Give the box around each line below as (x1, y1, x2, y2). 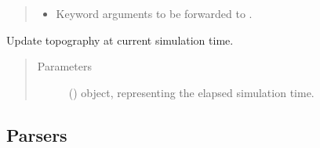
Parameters (37, 58, 92, 74)
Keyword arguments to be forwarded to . (56, 5, 253, 21)
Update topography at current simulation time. (6, 31, 234, 48)
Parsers (6, 122, 67, 146)
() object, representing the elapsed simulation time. (68, 84, 315, 100)
